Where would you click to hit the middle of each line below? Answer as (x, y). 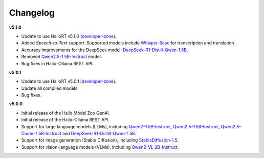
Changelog (32, 13)
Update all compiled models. (50, 88)
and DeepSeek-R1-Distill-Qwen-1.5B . (99, 134)
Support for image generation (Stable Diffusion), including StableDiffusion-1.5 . (100, 140)
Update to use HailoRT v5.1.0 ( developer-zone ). (69, 36)
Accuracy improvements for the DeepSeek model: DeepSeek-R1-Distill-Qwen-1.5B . (105, 50)
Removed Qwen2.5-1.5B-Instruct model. (62, 57)
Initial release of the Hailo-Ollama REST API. (66, 120)
